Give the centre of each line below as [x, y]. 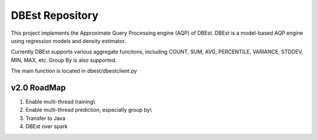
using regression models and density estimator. [68, 41]
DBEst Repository [54, 15]
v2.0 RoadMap [38, 87]
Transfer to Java [46, 118]
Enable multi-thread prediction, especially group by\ [89, 110]
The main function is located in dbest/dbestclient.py [74, 71]
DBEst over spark [47, 126]
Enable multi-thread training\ [60, 102]
